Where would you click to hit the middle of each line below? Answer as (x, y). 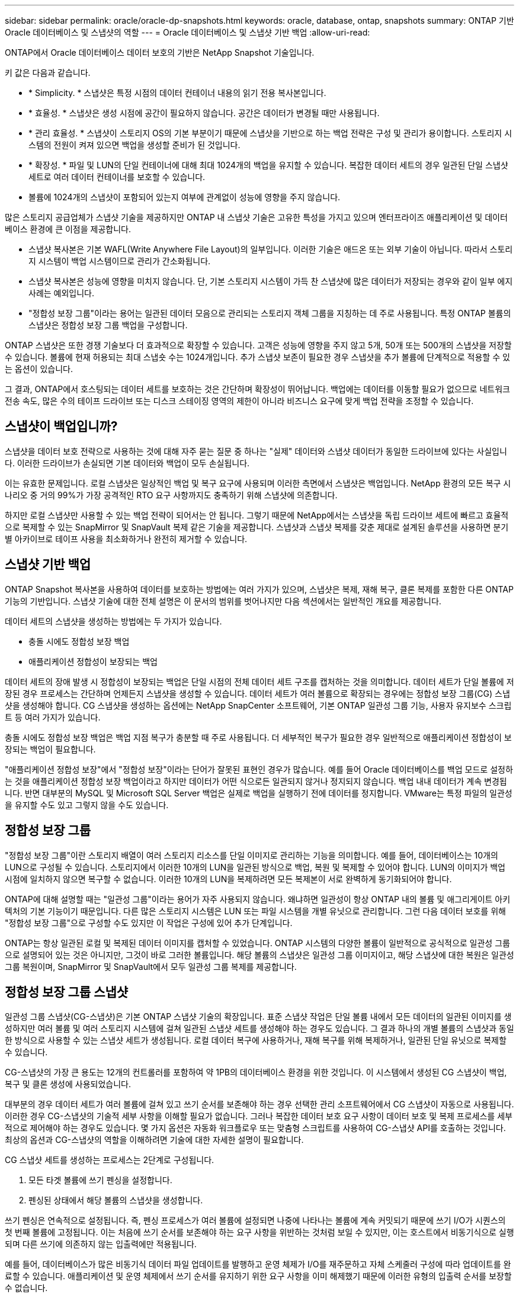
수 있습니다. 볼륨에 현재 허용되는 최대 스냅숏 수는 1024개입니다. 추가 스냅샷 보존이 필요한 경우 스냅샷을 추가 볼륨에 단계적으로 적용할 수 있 (257, 357)
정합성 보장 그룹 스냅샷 (67, 992)
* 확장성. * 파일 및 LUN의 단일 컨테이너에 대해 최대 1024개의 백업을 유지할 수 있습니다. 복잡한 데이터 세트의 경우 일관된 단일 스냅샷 (268, 165)
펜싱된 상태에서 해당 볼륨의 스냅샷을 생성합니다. (116, 1200)
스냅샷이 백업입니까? (61, 427)
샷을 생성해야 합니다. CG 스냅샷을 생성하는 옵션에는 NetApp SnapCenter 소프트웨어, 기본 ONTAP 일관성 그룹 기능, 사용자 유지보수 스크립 (258, 705)
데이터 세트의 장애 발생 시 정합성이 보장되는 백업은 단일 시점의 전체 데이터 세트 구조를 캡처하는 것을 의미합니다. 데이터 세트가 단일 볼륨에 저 (259, 681)
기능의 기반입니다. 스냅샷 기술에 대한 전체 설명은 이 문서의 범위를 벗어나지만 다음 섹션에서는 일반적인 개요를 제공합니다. (223, 601)
